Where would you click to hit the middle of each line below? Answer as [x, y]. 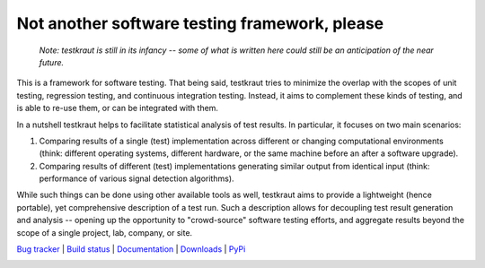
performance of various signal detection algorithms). [137, 178]
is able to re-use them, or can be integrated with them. [118, 108]
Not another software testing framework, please [200, 23]
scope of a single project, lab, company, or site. [105, 232]
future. [52, 62]
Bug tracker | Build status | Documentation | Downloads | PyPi [131, 249]
